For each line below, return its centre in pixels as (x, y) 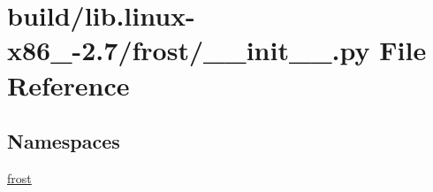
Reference (68, 84)
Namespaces (64, 141)
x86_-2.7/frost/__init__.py (189, 50)
